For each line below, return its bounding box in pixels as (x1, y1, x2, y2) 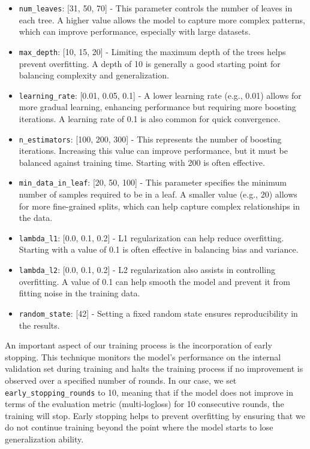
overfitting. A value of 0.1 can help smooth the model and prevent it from (19, 275, 290, 287)
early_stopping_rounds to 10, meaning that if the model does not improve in (5, 386, 294, 398)
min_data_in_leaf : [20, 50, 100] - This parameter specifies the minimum (19, 176, 287, 189)
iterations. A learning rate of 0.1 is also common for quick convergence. (19, 112, 281, 125)
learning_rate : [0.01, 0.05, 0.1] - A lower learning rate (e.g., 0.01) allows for (19, 89, 302, 101)
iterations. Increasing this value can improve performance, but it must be (19, 144, 288, 157)
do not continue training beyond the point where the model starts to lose (5, 421, 273, 433)
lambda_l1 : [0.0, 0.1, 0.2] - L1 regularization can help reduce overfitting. (19, 231, 284, 244)
